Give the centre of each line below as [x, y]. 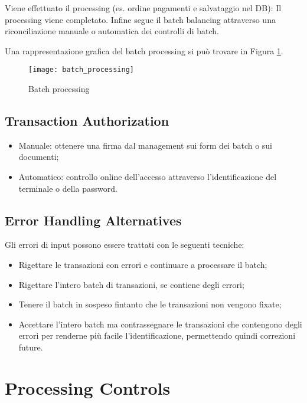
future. [31, 347]
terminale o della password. [68, 188]
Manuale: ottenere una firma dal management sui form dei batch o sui [146, 145]
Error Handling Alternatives [93, 220]
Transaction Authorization [87, 121]
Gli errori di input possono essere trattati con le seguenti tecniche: [125, 245]
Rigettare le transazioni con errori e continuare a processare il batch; [143, 264]
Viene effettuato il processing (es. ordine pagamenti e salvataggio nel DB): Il [143, 8]
